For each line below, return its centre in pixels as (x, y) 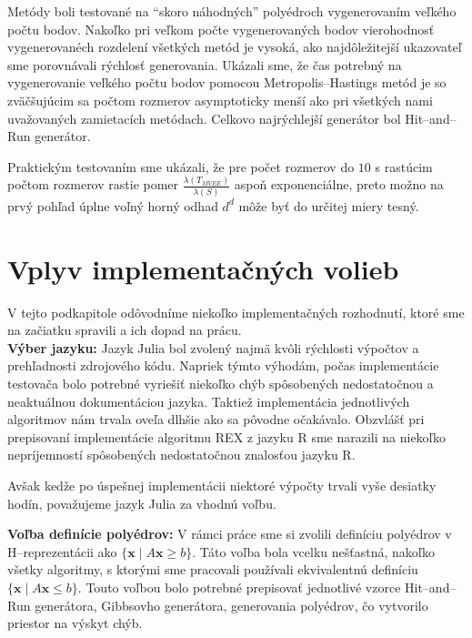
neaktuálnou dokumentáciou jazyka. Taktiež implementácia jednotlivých (209, 401)
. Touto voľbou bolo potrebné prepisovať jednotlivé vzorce (239, 587)
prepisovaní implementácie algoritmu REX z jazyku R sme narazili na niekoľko (226, 436)
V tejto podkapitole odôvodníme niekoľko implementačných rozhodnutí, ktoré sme (236, 312)
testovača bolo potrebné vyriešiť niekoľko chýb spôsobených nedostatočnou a (221, 384)
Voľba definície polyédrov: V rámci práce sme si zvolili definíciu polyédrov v (230, 534)
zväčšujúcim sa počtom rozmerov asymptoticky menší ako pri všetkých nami (220, 100)
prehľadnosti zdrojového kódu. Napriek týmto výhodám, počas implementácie (223, 365)
